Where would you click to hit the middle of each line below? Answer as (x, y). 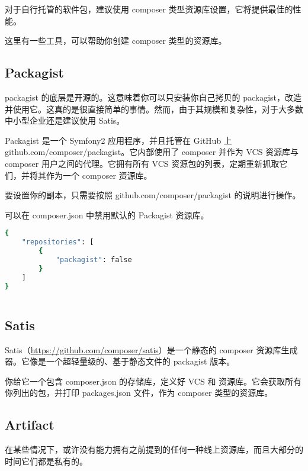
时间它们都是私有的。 (46, 461)
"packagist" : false (94, 259)
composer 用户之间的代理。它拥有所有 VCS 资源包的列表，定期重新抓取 (142, 163)
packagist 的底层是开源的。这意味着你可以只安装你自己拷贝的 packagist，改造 (153, 97)
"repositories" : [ (58, 242)
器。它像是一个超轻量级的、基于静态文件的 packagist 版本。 (120, 361)
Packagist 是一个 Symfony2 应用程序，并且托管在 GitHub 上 (118, 140)
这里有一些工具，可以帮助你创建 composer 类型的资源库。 (116, 41)
